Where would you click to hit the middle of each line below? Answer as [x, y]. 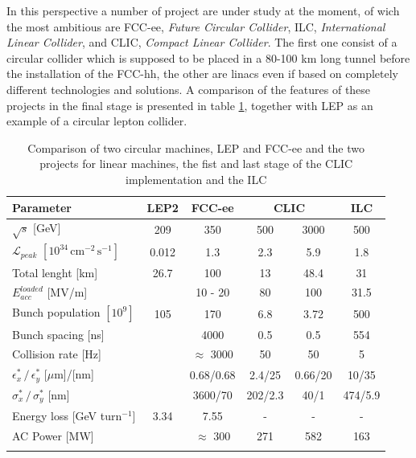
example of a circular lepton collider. [97, 121]
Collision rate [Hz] [57, 354]
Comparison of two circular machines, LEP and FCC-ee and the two [196, 147]
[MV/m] [67, 292]
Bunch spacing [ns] [58, 334]
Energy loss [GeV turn [67, 415]
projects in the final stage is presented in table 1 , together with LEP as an [190, 105]
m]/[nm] [74, 374]
